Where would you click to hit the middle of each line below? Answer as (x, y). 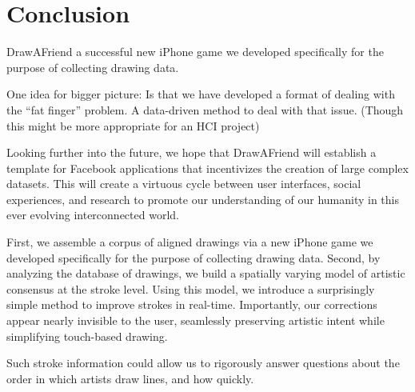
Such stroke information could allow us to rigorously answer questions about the (203, 363)
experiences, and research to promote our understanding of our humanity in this (203, 199)
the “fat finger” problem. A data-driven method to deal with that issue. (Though (205, 109)
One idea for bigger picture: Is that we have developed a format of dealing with (201, 94)
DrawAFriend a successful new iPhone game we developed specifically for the (195, 52)
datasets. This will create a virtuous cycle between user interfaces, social (184, 184)
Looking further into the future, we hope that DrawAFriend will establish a (192, 152)
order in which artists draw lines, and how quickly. (130, 378)
